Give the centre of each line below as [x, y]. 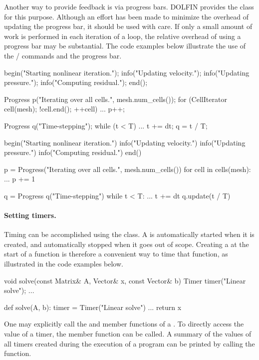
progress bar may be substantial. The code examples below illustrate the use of [125, 46]
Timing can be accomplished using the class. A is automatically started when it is [129, 234]
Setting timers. [30, 215]
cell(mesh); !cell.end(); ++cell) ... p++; [64, 109]
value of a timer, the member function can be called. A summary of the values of [128, 334]
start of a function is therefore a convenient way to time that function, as [116, 254]
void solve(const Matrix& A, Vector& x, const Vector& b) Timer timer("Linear [125, 280]
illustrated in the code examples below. [64, 264]
